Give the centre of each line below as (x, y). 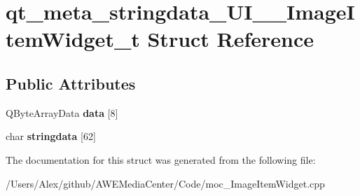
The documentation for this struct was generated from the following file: (161, 159)
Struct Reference (231, 39)
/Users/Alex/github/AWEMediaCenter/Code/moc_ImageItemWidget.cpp (165, 183)
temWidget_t (73, 39)
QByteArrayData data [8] (62, 112)
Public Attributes (71, 83)
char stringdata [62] (51, 136)
